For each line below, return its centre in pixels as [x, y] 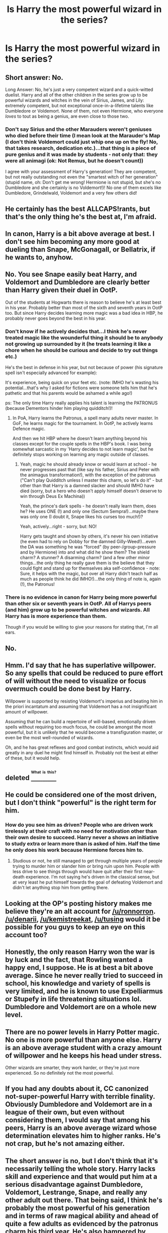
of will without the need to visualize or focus [76, 681]
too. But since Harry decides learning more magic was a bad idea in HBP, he [84, 313]
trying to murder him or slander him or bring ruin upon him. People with [86, 866]
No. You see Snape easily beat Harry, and [71, 274]
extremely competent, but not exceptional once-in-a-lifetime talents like [79, 106]
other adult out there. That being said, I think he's [84, 1200]
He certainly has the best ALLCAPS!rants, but [78, 209]
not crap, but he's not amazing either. [65, 1144]
